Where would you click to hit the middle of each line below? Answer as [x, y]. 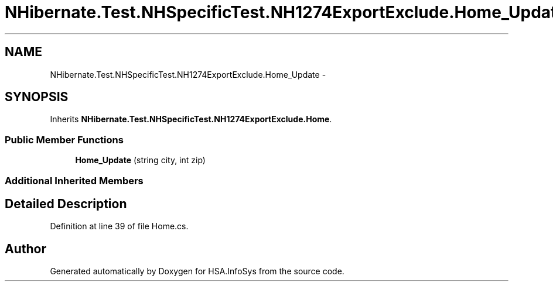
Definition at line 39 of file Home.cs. [119, 226]
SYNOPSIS [37, 97]
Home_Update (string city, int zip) [140, 160]
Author [25, 249]
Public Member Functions [64, 139]
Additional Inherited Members [74, 180]
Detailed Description [66, 204]
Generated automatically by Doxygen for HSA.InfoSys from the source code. [197, 271]
